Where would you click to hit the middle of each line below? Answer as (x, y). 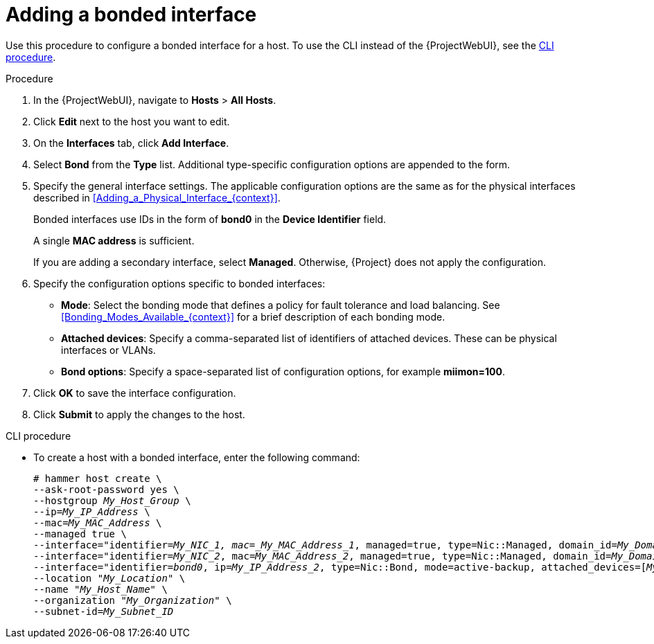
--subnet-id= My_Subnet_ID (104, 611)
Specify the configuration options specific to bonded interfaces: (179, 283)
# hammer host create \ (98, 478)
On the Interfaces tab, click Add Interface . (131, 143)
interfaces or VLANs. (108, 350)
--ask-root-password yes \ (106, 489)
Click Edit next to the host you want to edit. (132, 121)
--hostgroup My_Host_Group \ (112, 500)
